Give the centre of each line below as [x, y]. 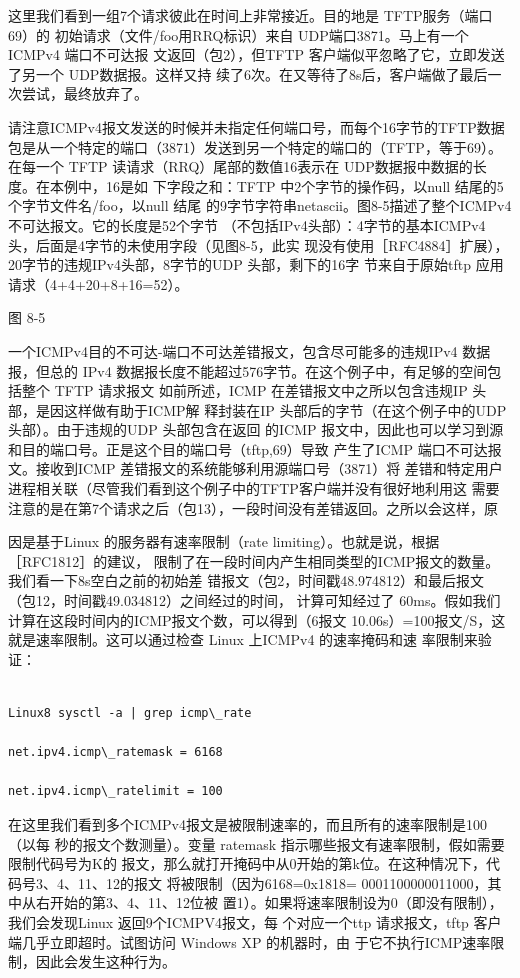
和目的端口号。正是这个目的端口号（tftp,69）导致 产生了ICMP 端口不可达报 [255, 448]
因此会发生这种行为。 [105, 961]
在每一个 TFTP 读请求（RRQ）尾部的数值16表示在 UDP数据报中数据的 [240, 166]
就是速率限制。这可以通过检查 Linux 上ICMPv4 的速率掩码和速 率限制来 [243, 639]
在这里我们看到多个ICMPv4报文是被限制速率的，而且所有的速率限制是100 [247, 823]
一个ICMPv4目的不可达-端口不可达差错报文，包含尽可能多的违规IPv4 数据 [249, 350]
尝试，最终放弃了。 [84, 93]
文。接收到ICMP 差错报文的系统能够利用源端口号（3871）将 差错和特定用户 [255, 468]
